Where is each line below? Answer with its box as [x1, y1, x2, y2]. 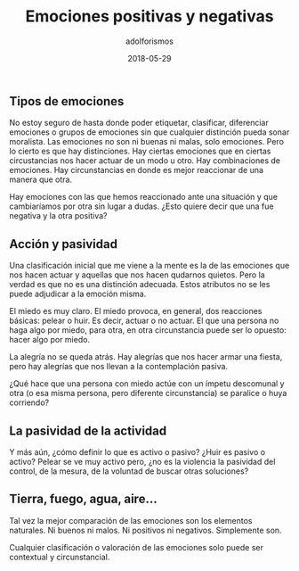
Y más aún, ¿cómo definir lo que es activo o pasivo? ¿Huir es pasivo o [9, 446, 265, 457]
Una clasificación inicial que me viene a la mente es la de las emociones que [9, 261, 290, 271]
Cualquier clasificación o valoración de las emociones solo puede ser [9, 542, 264, 552]
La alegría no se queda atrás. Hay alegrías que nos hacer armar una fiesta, [9, 352, 283, 362]
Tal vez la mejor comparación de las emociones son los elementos [9, 515, 253, 525]
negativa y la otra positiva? [9, 211, 109, 221]
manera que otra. [9, 174, 73, 185]
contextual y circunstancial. [9, 551, 110, 562]
